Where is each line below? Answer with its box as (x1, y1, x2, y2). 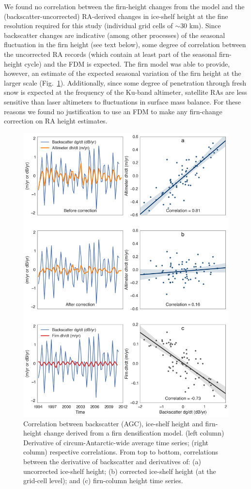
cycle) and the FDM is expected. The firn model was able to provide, (24, 58, 230, 69)
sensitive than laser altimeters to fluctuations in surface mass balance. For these (4, 96, 241, 106)
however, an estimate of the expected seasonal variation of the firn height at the (4, 68, 241, 78)
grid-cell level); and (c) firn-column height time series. (23, 475, 183, 486)
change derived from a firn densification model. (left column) (44, 428, 224, 438)
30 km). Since (180, 20, 221, 31)
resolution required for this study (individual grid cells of (4, 20, 173, 31)
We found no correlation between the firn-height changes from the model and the (4, 1, 245, 11)
